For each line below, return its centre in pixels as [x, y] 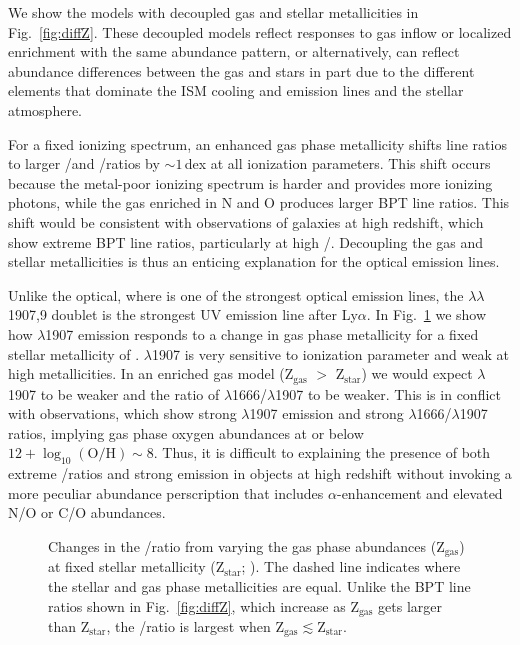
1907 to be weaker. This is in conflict [388, 393]
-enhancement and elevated [419, 492]
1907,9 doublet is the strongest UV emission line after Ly [183, 314]
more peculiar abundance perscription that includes [166, 492]
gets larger [410, 605]
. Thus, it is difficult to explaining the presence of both [322, 452]
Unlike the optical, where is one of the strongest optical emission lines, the [236, 294]
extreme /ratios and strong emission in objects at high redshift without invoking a [260, 473]
